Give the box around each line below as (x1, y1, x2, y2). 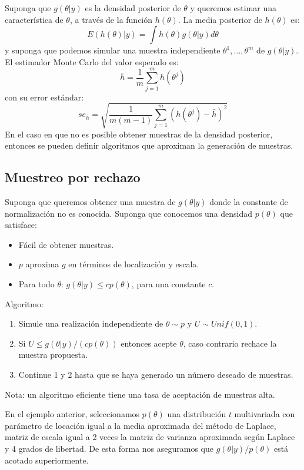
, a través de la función (69, 13, 153, 25)
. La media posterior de (178, 13, 262, 25)
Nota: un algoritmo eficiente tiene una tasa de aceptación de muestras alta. (5, 388, 275, 400)
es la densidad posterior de (85, 2, 181, 14)
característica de (5, 13, 64, 25)
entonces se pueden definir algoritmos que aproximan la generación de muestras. (5, 139, 293, 152)
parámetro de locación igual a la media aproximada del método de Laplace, (5, 419, 276, 431)
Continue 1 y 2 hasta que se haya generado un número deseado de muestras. (18, 368, 293, 380)
